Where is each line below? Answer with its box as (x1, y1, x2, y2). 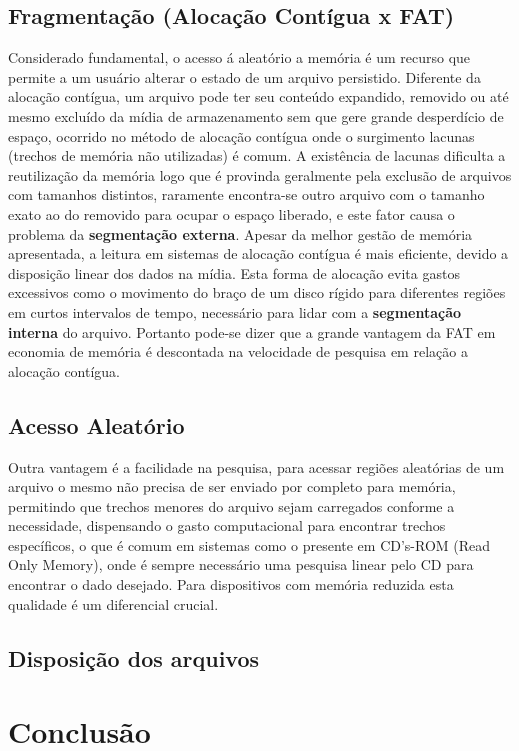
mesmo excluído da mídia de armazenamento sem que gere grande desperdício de (8, 105, 504, 126)
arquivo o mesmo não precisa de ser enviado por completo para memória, (8, 476, 456, 497)
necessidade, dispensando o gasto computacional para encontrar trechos (8, 515, 446, 536)
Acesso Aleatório (8, 409, 185, 440)
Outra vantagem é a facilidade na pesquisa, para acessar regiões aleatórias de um (8, 456, 505, 477)
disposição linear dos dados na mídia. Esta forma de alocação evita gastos (8, 262, 460, 283)
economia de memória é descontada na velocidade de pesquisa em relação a (8, 341, 468, 362)
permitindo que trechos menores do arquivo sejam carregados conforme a (8, 495, 455, 516)
